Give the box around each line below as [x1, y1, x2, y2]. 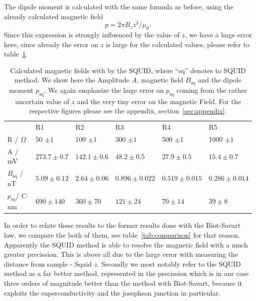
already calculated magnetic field [4, 11, 103, 21]
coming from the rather [176, 84, 247, 95]
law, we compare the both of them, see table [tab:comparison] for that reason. [4, 230, 240, 240]
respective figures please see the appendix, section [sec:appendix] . [29, 106, 227, 116]
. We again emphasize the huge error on [44, 84, 164, 95]
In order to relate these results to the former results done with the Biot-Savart [4, 220, 241, 230]
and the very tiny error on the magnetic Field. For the [77, 96, 241, 106]
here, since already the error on [4, 39, 98, 49]
